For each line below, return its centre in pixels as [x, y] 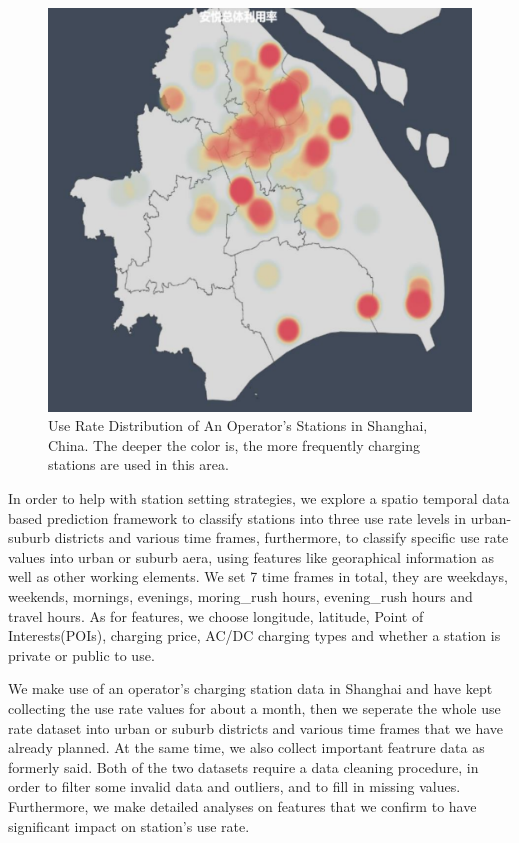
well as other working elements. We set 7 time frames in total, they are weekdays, [258, 576]
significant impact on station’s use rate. [129, 825]
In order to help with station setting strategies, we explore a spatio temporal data [259, 498]
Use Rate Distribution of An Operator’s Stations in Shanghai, [238, 425]
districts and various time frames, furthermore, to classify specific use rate [281, 537]
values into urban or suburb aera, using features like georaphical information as [251, 556]
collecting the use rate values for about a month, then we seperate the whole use [254, 708]
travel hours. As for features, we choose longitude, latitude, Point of [216, 615]
